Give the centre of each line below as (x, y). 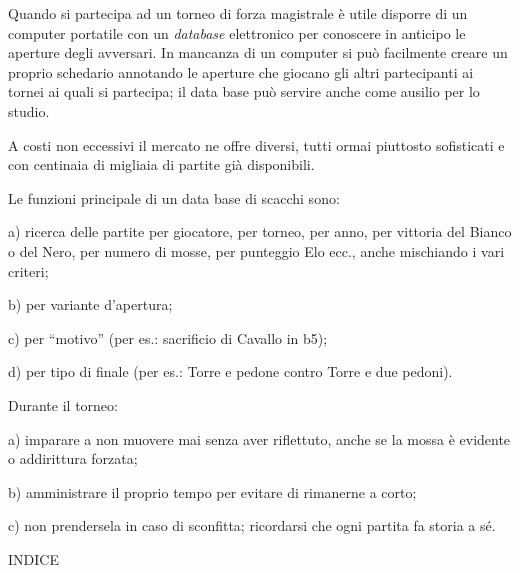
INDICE (33, 558)
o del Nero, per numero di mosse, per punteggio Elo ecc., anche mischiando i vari (256, 250)
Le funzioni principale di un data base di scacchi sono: (174, 197)
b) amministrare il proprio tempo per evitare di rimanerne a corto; (212, 491)
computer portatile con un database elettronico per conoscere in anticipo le (237, 32)
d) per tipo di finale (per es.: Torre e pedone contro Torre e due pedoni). (230, 371)
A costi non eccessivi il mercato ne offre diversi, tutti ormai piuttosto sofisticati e (256, 144)
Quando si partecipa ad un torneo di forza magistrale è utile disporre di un (238, 13)
